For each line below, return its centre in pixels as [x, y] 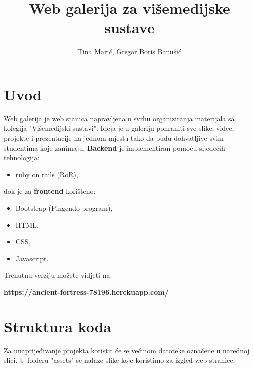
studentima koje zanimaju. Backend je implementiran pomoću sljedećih [115, 148]
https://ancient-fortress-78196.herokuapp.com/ [86, 291]
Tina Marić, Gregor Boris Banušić [129, 52]
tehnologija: [22, 158]
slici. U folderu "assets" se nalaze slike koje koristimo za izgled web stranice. [120, 360]
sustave [129, 28]
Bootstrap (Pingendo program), [64, 208]
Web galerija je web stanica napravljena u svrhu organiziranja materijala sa [119, 118]
